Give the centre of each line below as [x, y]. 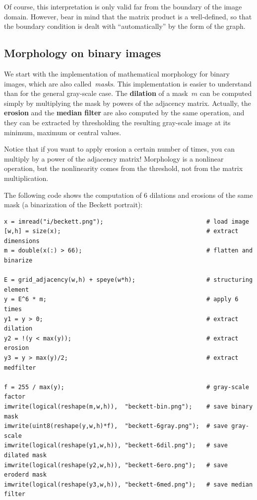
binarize [18, 261]
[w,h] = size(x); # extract [121, 231]
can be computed [226, 93]
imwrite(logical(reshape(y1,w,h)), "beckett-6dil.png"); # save [116, 446]
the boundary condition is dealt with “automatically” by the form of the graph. [125, 26]
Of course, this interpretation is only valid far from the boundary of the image [123, 6]
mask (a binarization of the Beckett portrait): [73, 205]
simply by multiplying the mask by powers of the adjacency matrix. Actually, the [128, 103]
